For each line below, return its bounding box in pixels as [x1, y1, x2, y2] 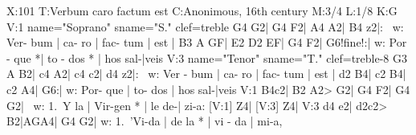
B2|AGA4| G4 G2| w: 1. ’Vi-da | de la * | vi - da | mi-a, [6, 112, 283, 129]
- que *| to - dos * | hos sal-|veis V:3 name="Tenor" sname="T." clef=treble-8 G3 [6, 49, 407, 66]
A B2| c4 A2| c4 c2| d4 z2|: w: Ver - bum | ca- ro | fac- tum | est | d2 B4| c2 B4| [6, 65, 406, 82]
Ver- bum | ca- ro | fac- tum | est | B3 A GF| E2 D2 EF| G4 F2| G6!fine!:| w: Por [6, 34, 407, 51]
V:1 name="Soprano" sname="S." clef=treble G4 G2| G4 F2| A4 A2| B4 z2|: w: [6, 18, 404, 35]
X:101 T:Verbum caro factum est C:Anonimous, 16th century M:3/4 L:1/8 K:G [6, 2, 398, 18]
